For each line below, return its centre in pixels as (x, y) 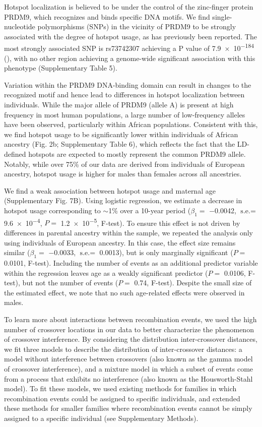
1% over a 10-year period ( (150, 210)
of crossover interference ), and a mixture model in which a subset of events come (129, 368)
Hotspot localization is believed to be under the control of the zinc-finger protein (129, 7)
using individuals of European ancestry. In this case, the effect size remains (120, 242)
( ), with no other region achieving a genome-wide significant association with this (130, 58)
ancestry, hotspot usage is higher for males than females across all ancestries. (123, 174)
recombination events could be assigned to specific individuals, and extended (122, 398)
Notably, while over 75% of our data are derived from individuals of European (124, 164)
